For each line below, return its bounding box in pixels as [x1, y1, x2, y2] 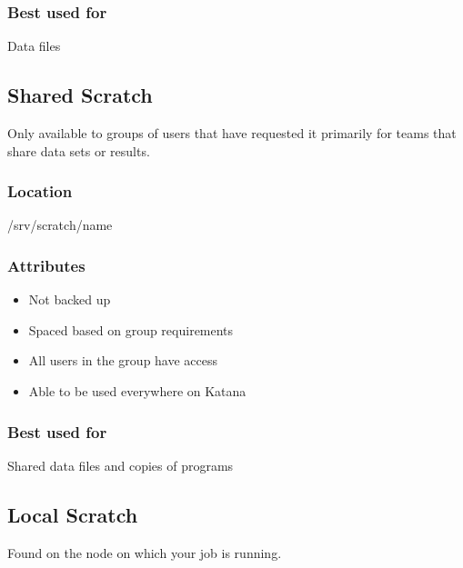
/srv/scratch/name [7, 215, 113, 234]
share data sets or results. [7, 141, 150, 160]
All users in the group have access [28, 351, 218, 370]
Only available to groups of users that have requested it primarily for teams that [7, 124, 457, 143]
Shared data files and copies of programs [7, 455, 234, 474]
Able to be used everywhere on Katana [28, 382, 247, 401]
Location [7, 180, 73, 203]
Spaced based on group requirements [28, 320, 234, 339]
